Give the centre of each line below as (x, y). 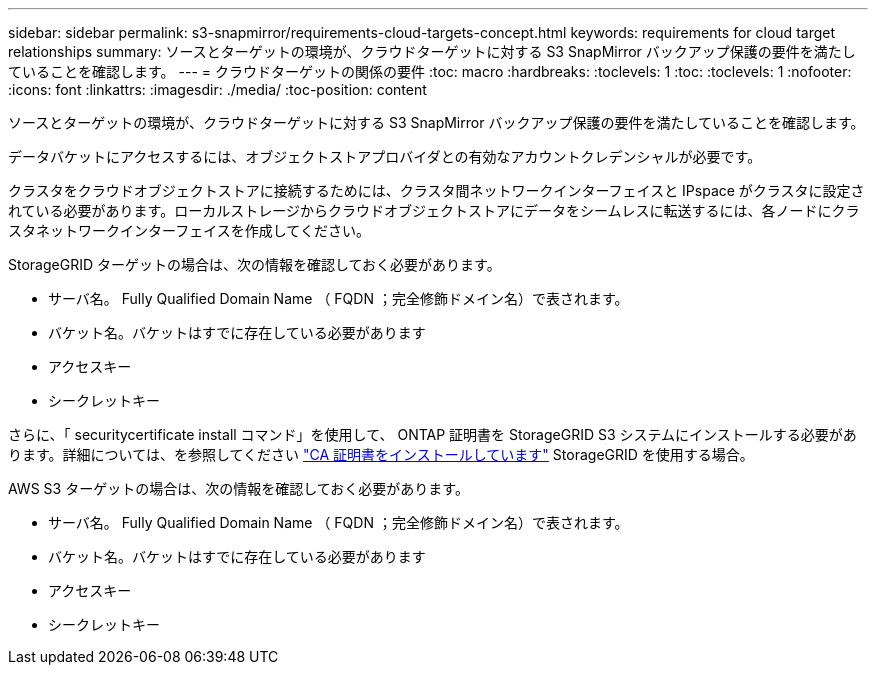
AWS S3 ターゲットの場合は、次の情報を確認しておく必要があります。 (238, 488)
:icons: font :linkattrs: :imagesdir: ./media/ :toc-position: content (217, 89)
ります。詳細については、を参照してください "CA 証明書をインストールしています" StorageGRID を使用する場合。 (381, 454)
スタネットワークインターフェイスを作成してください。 (189, 230)
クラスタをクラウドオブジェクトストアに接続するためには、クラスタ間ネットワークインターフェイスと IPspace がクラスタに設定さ (436, 190)
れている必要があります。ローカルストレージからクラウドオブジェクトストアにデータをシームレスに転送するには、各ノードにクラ (434, 210)
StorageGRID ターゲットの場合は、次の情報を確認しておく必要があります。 (254, 264)
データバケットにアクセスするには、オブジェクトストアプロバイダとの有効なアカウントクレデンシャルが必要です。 (385, 156)
